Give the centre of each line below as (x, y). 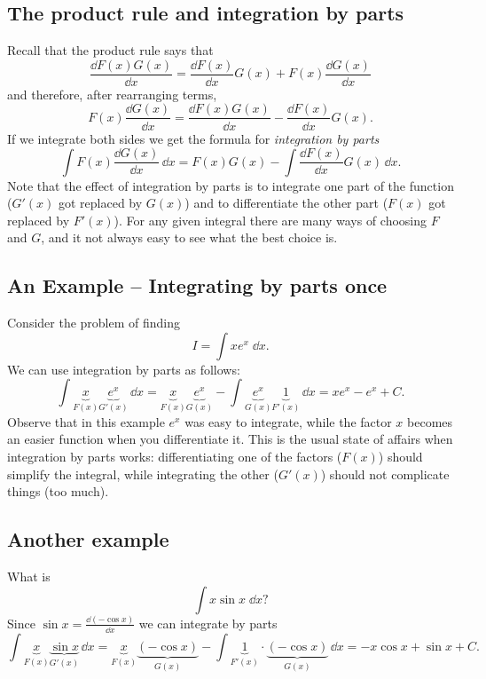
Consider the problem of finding (94, 323)
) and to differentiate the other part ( (286, 203)
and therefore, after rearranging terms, (112, 94)
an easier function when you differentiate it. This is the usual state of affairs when (230, 439)
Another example (88, 539)
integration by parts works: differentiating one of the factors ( (175, 457)
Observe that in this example (86, 421)
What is (29, 576)
